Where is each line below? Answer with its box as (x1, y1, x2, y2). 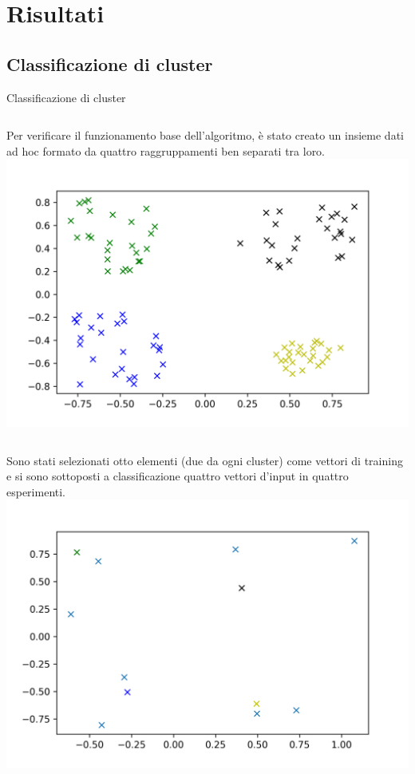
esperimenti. (6, 483, 66, 500)
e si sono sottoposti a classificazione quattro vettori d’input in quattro (6, 468, 349, 484)
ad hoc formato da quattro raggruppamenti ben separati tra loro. (6, 142, 326, 159)
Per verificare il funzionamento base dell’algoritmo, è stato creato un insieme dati (6, 127, 404, 144)
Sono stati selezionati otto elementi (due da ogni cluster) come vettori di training (6, 452, 403, 468)
